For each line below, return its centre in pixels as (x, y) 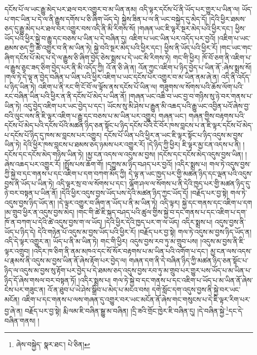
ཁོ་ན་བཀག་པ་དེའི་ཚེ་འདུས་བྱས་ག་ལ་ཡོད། (54, 222)
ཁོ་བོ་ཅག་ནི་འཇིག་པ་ (227, 57)
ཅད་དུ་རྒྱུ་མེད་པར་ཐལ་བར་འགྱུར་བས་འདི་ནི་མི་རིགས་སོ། (70, 28)
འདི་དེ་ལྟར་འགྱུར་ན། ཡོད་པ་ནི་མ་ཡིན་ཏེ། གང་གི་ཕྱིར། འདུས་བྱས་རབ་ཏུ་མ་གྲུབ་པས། (101, 241)
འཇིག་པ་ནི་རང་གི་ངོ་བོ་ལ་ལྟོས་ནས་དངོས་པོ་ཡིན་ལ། (98, 86)
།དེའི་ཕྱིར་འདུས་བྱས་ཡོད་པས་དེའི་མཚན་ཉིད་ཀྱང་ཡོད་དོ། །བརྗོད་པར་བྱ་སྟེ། (144, 193)
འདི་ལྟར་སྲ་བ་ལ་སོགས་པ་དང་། (91, 183)
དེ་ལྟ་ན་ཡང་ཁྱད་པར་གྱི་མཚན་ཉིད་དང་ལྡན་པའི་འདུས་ (190, 174)
